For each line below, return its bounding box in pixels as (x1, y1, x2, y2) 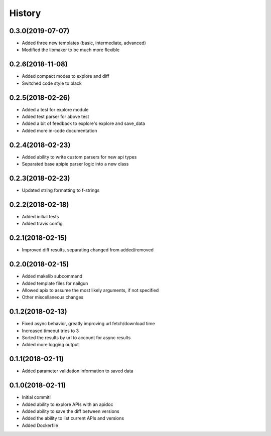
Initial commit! (22, 394, 51, 400)
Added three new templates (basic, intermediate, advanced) (22, 40, 147, 46)
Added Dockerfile (22, 422, 59, 428)
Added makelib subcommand (22, 273, 83, 279)
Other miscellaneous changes (22, 294, 84, 301)
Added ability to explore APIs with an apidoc (22, 401, 113, 407)
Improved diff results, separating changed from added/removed (22, 247, 154, 253)
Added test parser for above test (22, 113, 89, 120)
